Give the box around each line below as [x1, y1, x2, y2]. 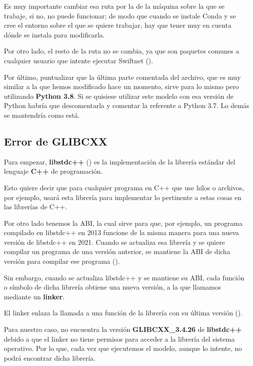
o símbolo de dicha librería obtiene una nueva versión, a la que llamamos [4, 282, 221, 292]
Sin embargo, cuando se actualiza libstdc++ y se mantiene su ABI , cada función [4, 272, 245, 282]
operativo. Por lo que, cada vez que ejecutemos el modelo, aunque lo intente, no [4, 343, 242, 353]
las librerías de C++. [4, 201, 67, 212]
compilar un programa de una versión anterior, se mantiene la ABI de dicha [4, 246, 231, 256]
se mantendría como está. [4, 110, 80, 120]
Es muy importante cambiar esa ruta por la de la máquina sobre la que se [4, 1, 225, 11]
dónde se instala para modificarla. [4, 29, 105, 39]
